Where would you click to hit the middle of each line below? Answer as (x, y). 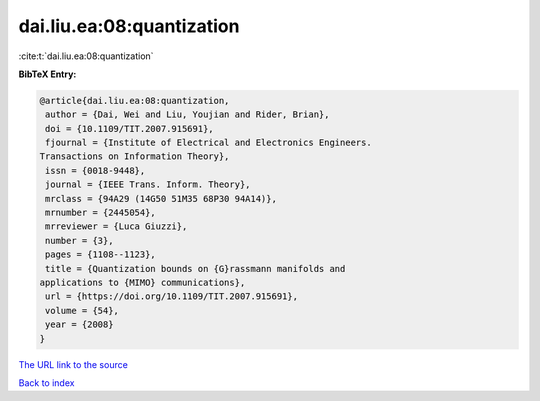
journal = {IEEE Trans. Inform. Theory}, (148, 184)
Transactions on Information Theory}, (134, 156)
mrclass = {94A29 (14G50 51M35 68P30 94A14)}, (161, 198)
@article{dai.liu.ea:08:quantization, (134, 100)
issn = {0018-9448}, (95, 170)
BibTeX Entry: (47, 74)
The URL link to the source (73, 364)
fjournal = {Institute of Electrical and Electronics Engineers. (208, 143)
